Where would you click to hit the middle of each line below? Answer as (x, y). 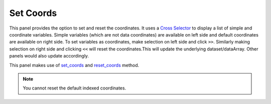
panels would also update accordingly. (49, 56)
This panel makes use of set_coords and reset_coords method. (74, 65)
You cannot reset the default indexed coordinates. (75, 88)
